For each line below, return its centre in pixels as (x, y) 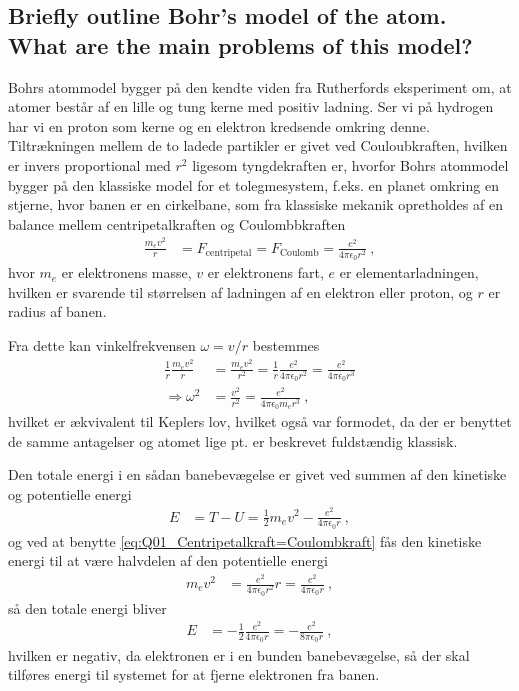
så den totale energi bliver (87, 607)
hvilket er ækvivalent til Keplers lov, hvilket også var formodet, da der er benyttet (260, 421)
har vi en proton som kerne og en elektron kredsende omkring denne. (219, 125)
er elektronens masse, (126, 272)
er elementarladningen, (409, 272)
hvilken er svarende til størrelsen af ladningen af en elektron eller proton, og (240, 291)
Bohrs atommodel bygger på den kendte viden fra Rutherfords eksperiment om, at (260, 86)
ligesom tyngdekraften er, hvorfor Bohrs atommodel (350, 164)
